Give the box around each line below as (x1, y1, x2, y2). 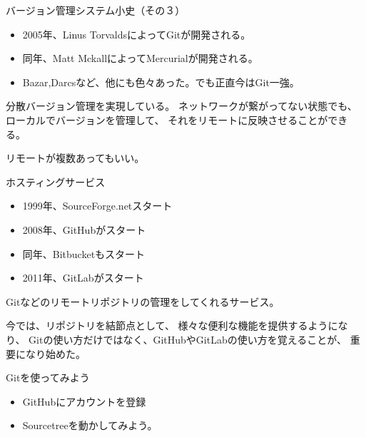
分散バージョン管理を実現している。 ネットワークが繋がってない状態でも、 (6, 98, 357, 113)
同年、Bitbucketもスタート (22, 246, 146, 261)
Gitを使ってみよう (6, 370, 90, 385)
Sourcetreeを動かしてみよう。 (22, 418, 158, 433)
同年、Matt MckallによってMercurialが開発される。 (22, 51, 258, 66)
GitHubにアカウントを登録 (22, 394, 146, 408)
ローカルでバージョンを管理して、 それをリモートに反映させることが (6, 112, 328, 127)
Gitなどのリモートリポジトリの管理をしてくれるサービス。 (6, 294, 280, 309)
